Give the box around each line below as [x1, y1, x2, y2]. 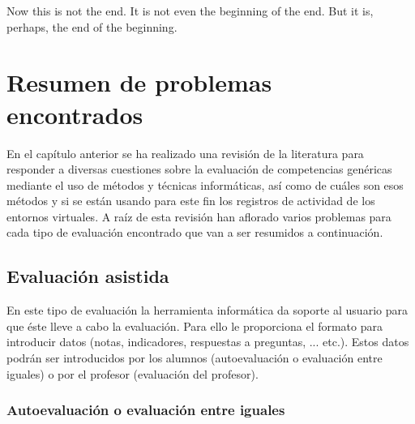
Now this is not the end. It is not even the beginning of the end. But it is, [6, 2, 374, 19]
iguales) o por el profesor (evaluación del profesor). [6, 365, 259, 382]
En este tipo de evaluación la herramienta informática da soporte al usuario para [6, 302, 408, 319]
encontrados [6, 97, 143, 131]
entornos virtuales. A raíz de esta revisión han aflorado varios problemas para [6, 208, 391, 225]
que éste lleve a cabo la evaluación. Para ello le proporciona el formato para [6, 317, 383, 334]
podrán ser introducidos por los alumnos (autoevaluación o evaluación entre [6, 349, 383, 366]
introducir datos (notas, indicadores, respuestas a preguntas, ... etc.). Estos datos [6, 333, 409, 350]
